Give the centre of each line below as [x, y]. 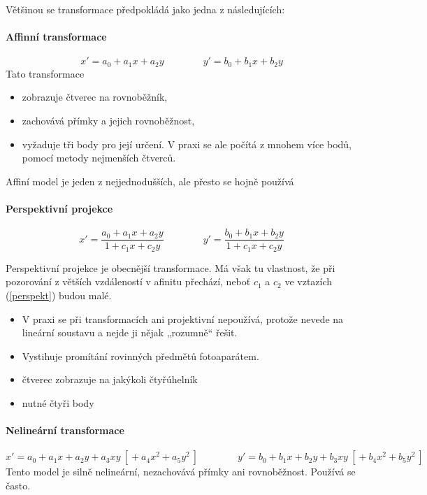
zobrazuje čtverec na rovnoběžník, [95, 97]
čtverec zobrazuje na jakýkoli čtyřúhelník [110, 379]
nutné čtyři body [58, 402]
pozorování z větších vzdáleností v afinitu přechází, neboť [128, 281]
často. [18, 485]
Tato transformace [45, 73]
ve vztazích [309, 281]
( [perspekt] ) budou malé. [59, 295]
